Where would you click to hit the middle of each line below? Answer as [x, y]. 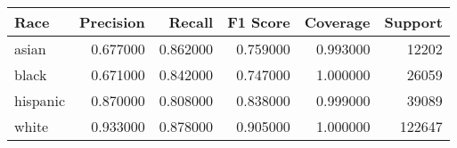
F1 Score [259, 22]
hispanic [40, 100]
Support [413, 22]
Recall [191, 22]
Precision [112, 22]
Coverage [337, 22]
